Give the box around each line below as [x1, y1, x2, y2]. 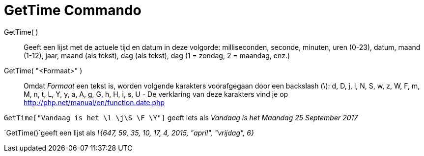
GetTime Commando [4, 2, 141, 19]
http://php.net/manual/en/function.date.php [24, 98, 165, 107]
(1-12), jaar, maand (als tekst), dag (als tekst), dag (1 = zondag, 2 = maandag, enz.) [24, 51, 290, 60]
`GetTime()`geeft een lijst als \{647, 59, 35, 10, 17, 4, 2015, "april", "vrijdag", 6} [4, 128, 254, 137]
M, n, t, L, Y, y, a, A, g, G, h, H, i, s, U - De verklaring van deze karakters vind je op [24, 89, 288, 98]
